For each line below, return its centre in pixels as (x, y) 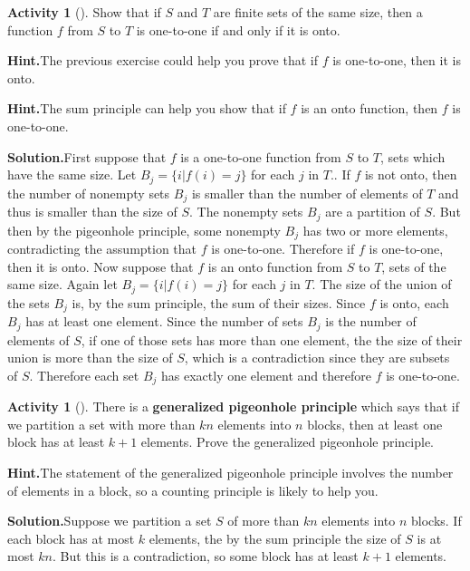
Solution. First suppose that (87, 156)
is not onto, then (411, 174)
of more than (264, 521)
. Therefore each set (84, 375)
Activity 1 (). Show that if (84, 12)
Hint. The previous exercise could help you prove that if (163, 60)
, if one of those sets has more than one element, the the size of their (272, 339)
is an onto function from (275, 266)
